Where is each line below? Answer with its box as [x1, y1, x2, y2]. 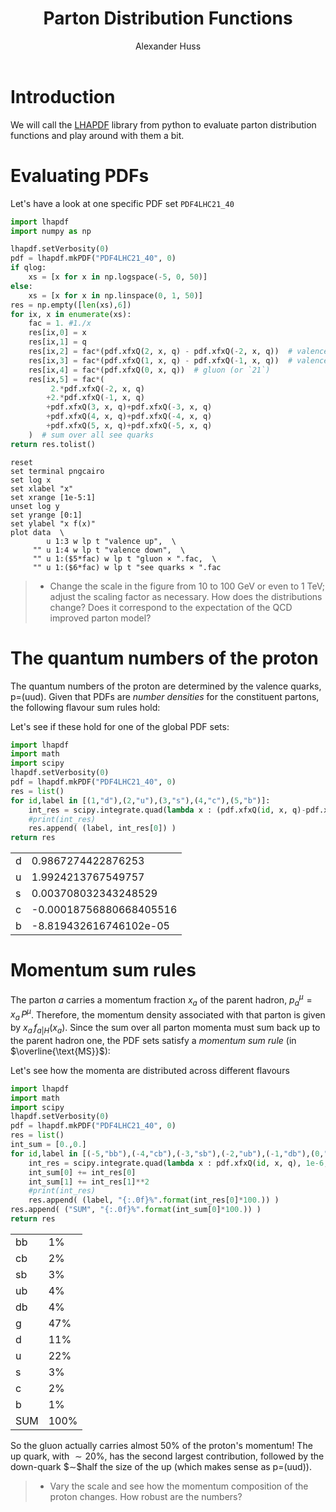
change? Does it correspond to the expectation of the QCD [49, 601, 293, 613]
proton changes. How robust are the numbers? [49, 1490, 243, 1502]
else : [10, 281, 33, 291]
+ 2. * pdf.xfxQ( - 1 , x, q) [46, 393, 145, 403]
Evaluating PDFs [10, 164, 150, 187]
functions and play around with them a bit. [10, 129, 185, 141]
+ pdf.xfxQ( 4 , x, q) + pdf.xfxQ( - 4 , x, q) [46, 412, 213, 422]
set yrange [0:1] [10, 510, 83, 520]
